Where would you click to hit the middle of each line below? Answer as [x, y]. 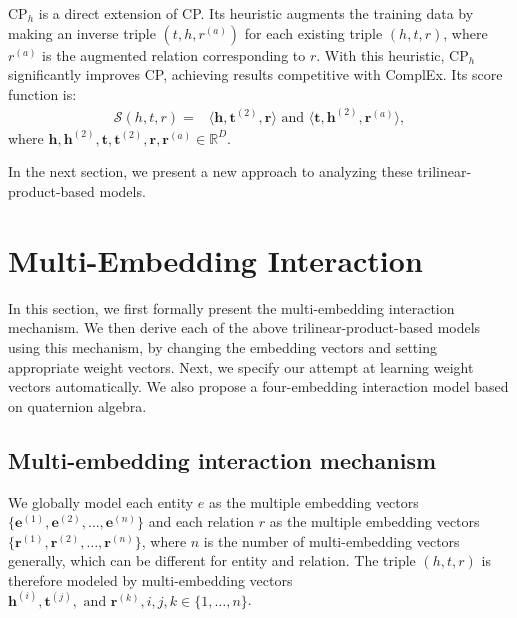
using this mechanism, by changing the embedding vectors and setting [222, 346]
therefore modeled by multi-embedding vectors [150, 579]
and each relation [201, 521]
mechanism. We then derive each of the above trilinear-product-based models [244, 327]
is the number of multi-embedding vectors [331, 540]
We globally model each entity [101, 501]
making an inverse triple [82, 32]
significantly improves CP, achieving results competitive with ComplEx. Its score [255, 74]
